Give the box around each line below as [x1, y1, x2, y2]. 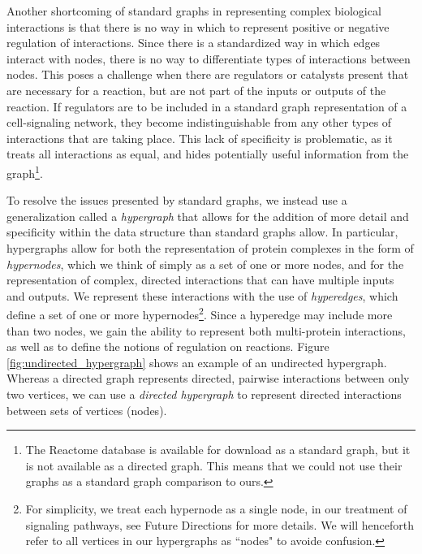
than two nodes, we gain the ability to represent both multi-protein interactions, [6, 322, 406, 339]
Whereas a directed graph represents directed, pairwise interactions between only [6, 370, 410, 387]
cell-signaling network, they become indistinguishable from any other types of [6, 114, 392, 131]
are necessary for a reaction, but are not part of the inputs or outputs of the [6, 81, 386, 98]
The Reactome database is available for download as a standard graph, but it [25, 441, 411, 458]
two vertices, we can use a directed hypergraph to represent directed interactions [6, 385, 402, 402]
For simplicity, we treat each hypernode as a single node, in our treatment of [25, 500, 407, 517]
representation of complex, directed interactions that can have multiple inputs [6, 271, 394, 288]
